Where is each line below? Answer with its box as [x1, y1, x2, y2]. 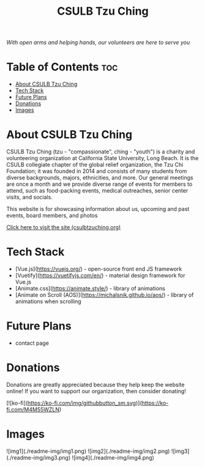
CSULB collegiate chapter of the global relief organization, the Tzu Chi [6, 161, 184, 169]
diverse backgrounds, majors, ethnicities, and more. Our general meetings [6, 174, 194, 182]
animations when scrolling [15, 298, 81, 305]
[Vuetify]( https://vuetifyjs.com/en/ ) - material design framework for [15, 272, 185, 279]
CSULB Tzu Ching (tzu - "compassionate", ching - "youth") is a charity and [6, 148, 195, 155]
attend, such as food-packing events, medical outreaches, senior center [6, 187, 188, 194]
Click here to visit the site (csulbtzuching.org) [6, 224, 121, 231]
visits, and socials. [6, 194, 53, 201]
